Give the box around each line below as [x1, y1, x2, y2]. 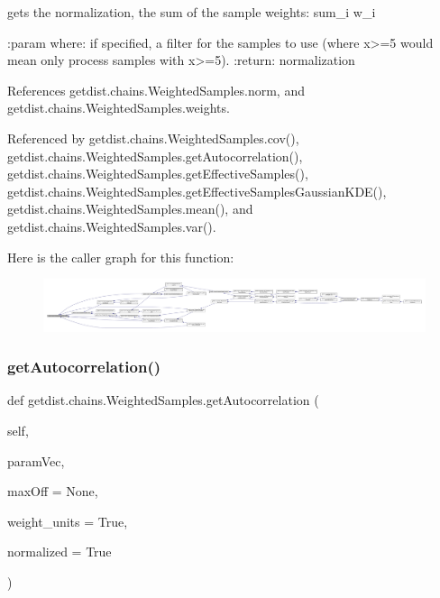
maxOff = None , [7, 482, 98, 501]
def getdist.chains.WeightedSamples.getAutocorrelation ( [7, 391, 319, 409]
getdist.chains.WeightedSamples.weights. [7, 98, 230, 117]
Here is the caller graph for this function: [7, 247, 234, 266]
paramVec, [7, 451, 65, 470]
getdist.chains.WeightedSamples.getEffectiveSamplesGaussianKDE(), [7, 181, 387, 200]
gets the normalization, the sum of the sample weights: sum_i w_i [7, 3, 376, 21]
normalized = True [7, 542, 112, 561]
